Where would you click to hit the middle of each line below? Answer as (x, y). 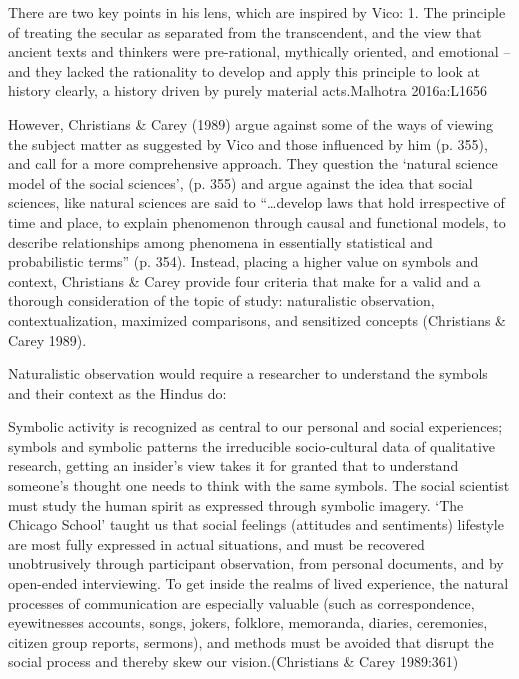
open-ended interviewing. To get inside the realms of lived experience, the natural (258, 583)
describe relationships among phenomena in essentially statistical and (220, 241)
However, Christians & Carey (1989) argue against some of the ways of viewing (251, 123)
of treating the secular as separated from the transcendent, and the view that (245, 31)
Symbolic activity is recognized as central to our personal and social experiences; (255, 426)
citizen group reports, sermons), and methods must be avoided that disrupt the (251, 641)
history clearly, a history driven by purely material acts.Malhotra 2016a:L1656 (248, 90)
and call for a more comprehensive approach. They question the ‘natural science (253, 163)
